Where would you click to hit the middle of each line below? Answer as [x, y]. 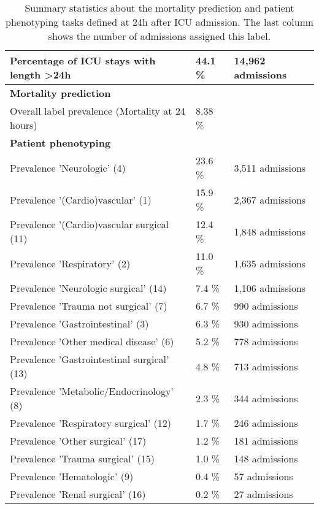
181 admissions [266, 441]
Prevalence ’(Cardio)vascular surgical [90, 224]
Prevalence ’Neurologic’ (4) [68, 167]
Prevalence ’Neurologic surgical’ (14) [88, 288]
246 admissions [266, 423]
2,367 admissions [270, 199]
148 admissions [266, 458]
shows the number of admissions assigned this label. [159, 36]
